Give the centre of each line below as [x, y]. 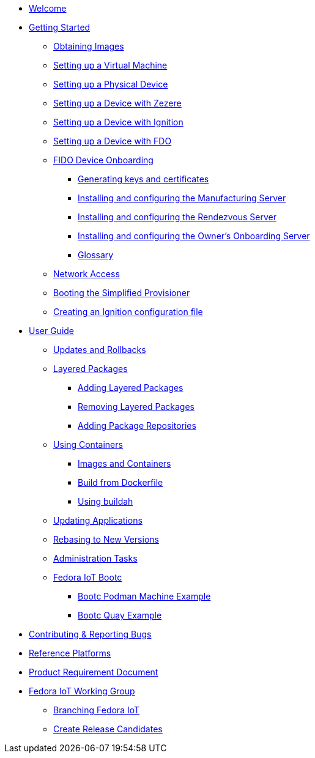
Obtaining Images [89, 46]
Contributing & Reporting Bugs [90, 634]
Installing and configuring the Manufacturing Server [182, 198]
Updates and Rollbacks [100, 350]
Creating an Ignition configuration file [128, 312]
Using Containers [88, 444]
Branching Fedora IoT [97, 710]
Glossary [96, 255]
